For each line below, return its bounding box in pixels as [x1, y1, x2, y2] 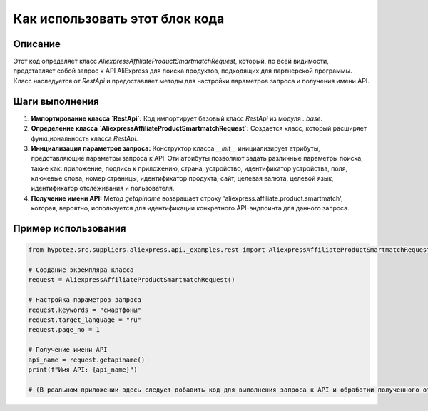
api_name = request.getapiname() [28, 355, 146, 364]
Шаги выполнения [13, 95, 99, 107]
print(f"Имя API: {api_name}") [28, 365, 138, 374]
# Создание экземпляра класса [28, 266, 134, 274]
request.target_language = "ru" [28, 316, 142, 324]
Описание [13, 38, 61, 50]
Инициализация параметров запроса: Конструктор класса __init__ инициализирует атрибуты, [31, 143, 320, 153]
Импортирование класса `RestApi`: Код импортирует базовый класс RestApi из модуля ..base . [31, 114, 323, 123]
